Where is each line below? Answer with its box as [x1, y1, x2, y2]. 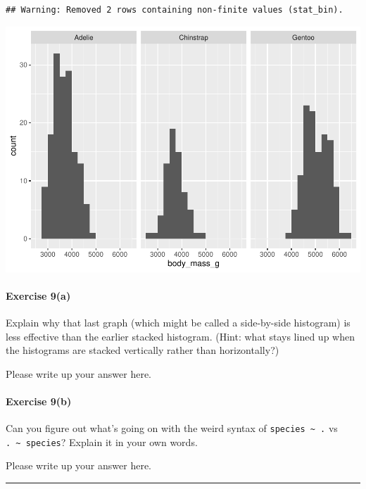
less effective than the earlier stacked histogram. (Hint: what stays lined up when [6, 329, 355, 343]
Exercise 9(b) [6, 393, 72, 408]
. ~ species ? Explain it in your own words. [6, 434, 198, 449]
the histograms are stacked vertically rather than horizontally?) [6, 343, 279, 357]
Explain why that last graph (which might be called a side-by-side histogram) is [6, 315, 351, 329]
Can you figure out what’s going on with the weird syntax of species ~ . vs [6, 421, 338, 436]
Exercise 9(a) [6, 288, 71, 303]
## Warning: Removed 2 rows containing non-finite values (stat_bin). [6, 5, 343, 15]
